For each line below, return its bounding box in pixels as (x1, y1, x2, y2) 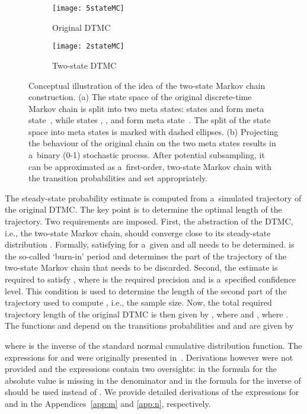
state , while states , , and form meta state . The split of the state (28, 114, 271, 126)
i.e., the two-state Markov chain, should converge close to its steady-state (5, 226, 271, 239)
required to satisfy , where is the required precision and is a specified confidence (5, 273, 296, 285)
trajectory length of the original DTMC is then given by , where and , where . (5, 307, 289, 320)
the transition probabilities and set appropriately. (28, 172, 208, 184)
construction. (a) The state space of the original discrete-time (28, 91, 252, 103)
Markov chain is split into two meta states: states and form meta (28, 102, 264, 114)
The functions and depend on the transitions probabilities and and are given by (5, 319, 294, 332)
